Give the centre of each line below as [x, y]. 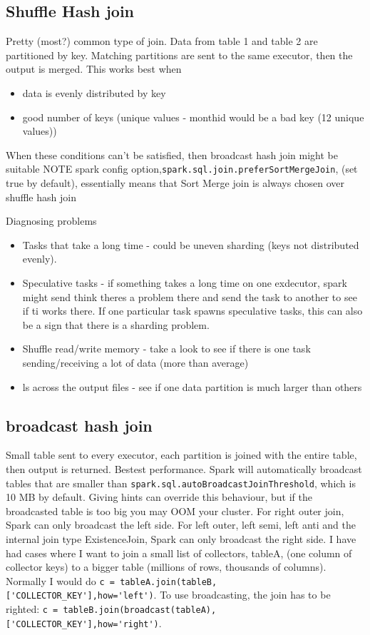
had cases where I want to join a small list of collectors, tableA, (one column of [179, 553]
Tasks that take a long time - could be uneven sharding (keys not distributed [191, 244]
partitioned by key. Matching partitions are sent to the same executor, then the [179, 55]
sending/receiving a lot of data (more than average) [135, 362]
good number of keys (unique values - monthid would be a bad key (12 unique [193, 117]
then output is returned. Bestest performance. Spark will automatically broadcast [184, 468]
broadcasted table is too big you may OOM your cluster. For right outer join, [175, 510]
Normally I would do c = [60, 580]
